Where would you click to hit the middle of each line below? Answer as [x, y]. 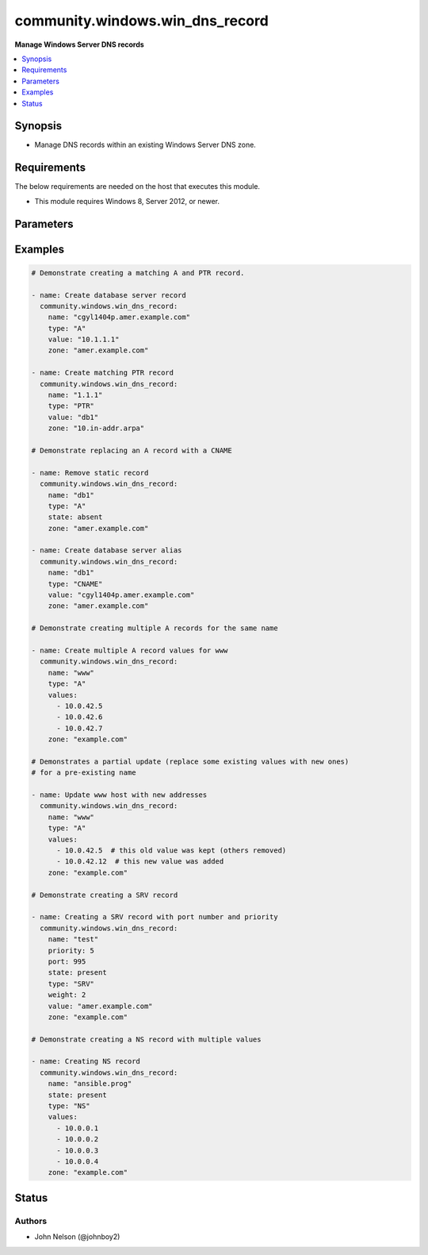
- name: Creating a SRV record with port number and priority [155, 917]
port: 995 [67, 961]
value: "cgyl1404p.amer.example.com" [121, 595]
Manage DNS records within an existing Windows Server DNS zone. [145, 145]
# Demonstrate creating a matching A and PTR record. [138, 273]
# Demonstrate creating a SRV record [105, 895]
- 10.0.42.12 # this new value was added [140, 862]
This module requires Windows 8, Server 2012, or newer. [127, 201]
